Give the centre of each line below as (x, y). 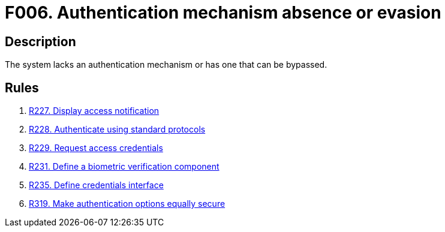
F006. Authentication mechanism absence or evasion (223, 13)
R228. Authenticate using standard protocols (117, 129)
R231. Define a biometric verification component (124, 167)
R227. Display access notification (94, 111)
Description (40, 41)
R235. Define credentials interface (96, 185)
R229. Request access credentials (96, 148)
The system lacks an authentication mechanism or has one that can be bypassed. (166, 65)
